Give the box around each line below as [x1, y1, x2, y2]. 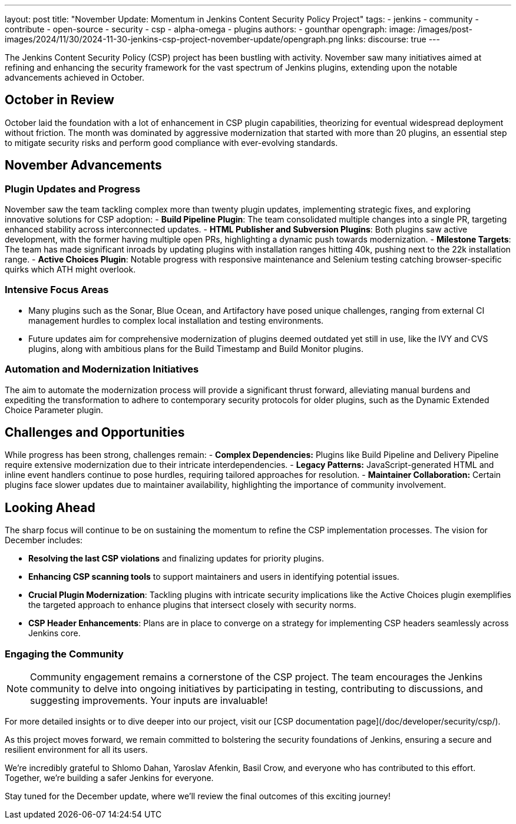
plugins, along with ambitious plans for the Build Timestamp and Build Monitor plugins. [28, 343, 364, 354]
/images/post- [417, 24, 472, 34]
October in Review [5, 92, 114, 108]
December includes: [5, 535, 83, 546]
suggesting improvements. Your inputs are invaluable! [30, 695, 268, 706]
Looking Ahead [5, 500, 95, 515]
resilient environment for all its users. [5, 745, 148, 755]
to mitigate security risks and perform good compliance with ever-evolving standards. [5, 137, 338, 148]
